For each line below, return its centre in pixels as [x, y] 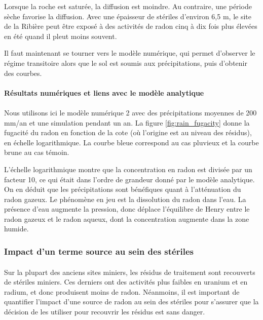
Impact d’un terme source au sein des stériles [99, 251]
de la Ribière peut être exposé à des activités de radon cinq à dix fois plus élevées [131, 26]
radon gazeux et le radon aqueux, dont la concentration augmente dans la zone [127, 218]
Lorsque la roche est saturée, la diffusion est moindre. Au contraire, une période [128, 6]
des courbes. [23, 73]
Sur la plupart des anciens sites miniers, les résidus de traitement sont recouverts [130, 272]
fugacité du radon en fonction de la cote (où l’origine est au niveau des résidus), [128, 132]
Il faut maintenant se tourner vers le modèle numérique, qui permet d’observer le [130, 53]
